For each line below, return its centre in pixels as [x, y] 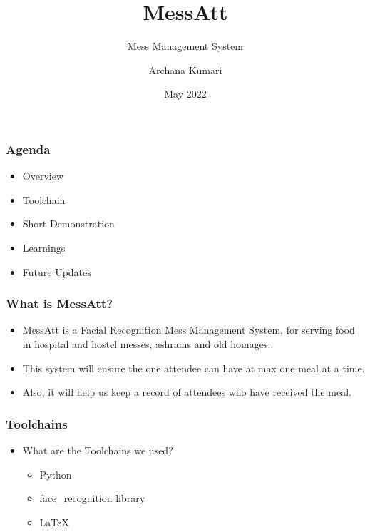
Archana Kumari [185, 70]
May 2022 [185, 94]
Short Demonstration [68, 224]
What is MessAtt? [60, 303]
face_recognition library [92, 498]
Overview [43, 176]
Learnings [44, 247]
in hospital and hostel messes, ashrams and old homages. [147, 343]
